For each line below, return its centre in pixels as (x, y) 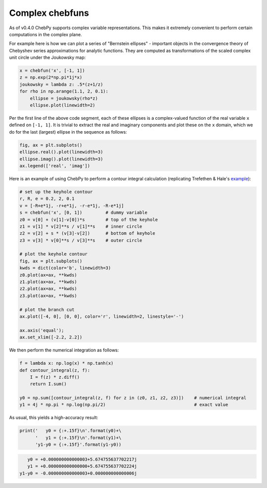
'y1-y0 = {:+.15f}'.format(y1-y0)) (78, 445)
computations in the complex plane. (45, 34)
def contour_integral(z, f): (55, 370)
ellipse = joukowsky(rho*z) (64, 98)
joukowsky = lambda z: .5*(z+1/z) (61, 84)
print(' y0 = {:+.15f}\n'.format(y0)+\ (70, 431)
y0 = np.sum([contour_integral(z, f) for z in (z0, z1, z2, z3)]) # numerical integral (133, 398)
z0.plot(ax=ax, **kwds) (48, 275)
